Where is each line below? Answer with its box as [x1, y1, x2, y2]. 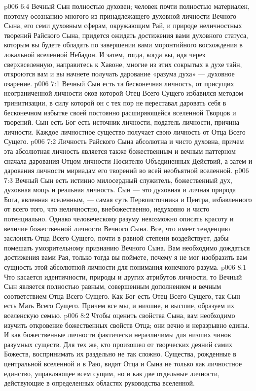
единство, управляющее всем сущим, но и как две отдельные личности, [4, 368, 220, 378]
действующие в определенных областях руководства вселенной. [4, 378, 195, 388]
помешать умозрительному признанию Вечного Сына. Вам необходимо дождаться [4, 242, 250, 252]
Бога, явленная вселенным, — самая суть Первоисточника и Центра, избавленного [4, 194, 252, 204]
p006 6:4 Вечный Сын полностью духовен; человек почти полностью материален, [4, 1, 250, 11]
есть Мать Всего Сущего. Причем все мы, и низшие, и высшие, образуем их [4, 300, 235, 311]
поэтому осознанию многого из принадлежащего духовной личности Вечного [4, 10, 237, 21]
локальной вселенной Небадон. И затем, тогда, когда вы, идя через [4, 49, 205, 59]
